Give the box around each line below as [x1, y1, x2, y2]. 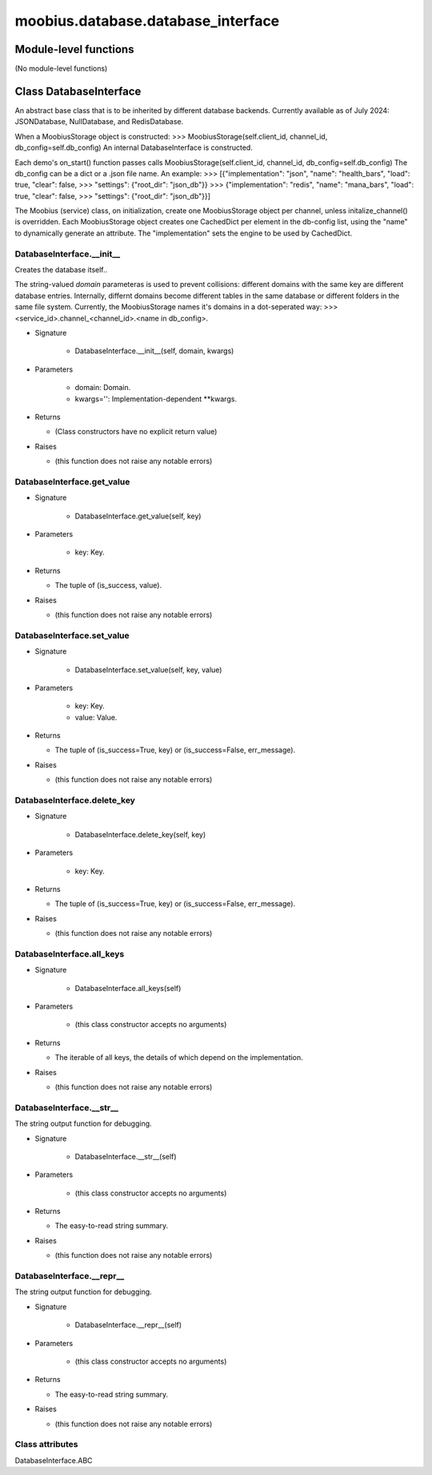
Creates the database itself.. [14, 265, 108, 275]
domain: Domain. [74, 383, 131, 393]
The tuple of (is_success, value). [54, 581, 162, 590]
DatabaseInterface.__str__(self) [74, 1151, 177, 1161]
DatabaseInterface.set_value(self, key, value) [74, 665, 222, 675]
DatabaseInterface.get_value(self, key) [74, 511, 202, 521]
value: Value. [74, 712, 118, 722]
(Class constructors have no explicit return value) [54, 427, 218, 437]
